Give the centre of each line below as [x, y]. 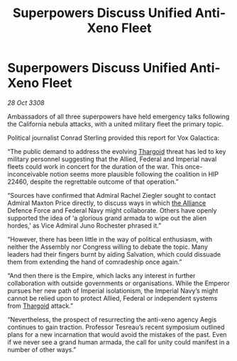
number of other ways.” [42, 350]
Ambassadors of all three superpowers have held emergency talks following [118, 116]
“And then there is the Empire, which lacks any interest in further [101, 275]
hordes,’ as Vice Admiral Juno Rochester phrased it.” [84, 226]
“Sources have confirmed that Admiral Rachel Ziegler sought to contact [112, 195]
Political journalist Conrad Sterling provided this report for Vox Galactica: [114, 138]
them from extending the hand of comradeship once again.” [95, 262]
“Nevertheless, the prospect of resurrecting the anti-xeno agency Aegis [112, 319]
